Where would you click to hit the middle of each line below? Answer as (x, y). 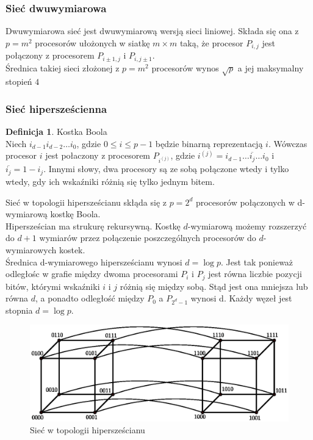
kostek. (72, 249)
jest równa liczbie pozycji (255, 274)
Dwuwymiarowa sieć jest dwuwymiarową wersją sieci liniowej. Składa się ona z (152, 31)
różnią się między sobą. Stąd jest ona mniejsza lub (214, 286)
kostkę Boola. (75, 214)
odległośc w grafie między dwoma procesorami (92, 274)
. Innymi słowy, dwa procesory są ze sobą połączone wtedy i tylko (166, 169)
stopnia (19, 310)
